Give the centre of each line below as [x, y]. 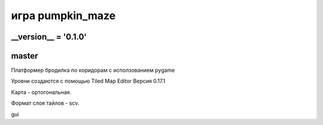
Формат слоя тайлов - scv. [45, 103]
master [25, 56]
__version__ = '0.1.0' [49, 37]
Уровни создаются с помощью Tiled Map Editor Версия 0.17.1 [88, 81]
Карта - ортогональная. [41, 92]
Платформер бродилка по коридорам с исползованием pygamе [93, 70]
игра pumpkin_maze [63, 16]
